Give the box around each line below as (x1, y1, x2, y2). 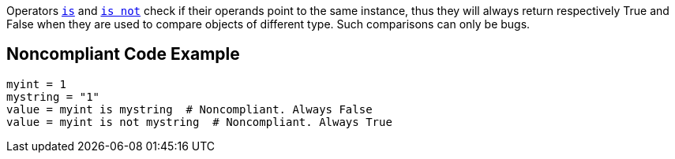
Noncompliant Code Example (6, 44, 240, 65)
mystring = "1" (6, 90, 100, 103)
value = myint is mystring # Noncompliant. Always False (6, 102, 373, 116)
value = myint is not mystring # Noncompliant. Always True (6, 115, 392, 128)
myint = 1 (6, 77, 66, 91)
